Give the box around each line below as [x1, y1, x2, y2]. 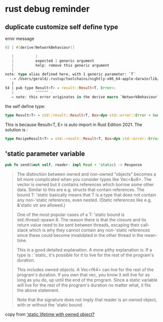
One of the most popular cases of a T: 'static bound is [16, 212, 125, 217]
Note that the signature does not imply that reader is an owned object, [16, 297, 157, 303]
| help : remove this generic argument [11, 63, 110, 68]
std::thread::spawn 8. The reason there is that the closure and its [16, 217, 147, 223]
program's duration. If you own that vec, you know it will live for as [16, 272, 150, 278]
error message [5, 36, 35, 41]
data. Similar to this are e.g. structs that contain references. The [16, 187, 145, 193]
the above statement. [16, 287, 60, 293]
